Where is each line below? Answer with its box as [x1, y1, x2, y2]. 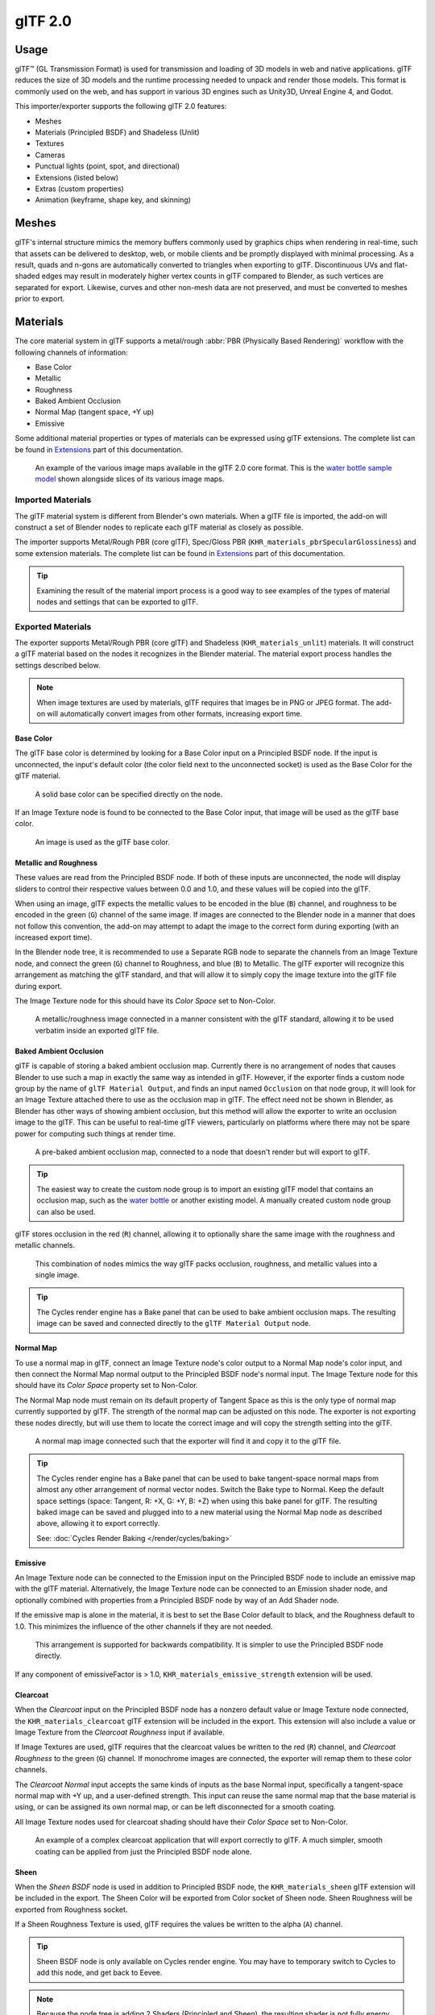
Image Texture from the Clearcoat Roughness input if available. [14, 1727, 225, 1737]
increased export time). [14, 933, 93, 942]
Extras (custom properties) [35, 184, 124, 193]
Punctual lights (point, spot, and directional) [35, 161, 180, 171]
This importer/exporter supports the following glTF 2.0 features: [14, 102, 227, 111]
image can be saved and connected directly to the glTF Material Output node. [36, 1319, 311, 1328]
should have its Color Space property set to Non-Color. [14, 1381, 199, 1390]
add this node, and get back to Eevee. [36, 1967, 163, 1978]
